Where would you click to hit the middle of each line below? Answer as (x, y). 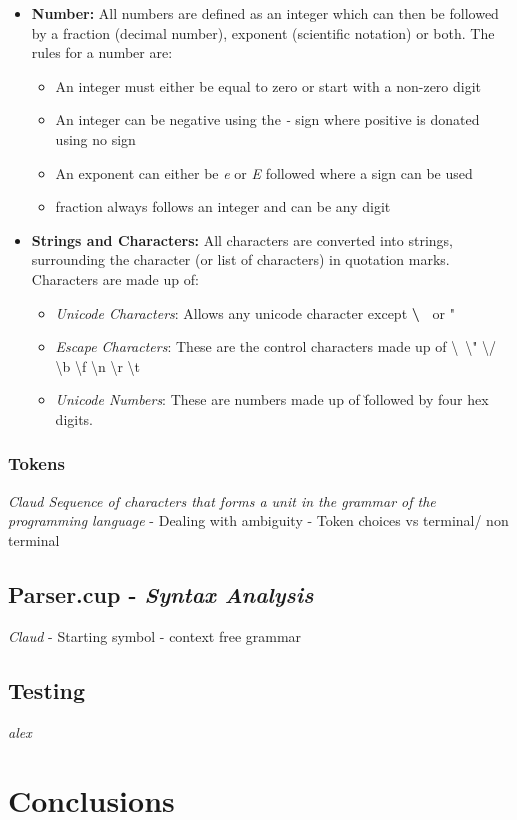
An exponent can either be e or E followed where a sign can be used (264, 172)
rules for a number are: (102, 52)
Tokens (36, 463)
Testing (46, 689)
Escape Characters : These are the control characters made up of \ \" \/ (276, 346)
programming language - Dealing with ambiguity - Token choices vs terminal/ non (258, 520)
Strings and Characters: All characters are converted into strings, (242, 239)
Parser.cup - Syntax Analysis (161, 593)
